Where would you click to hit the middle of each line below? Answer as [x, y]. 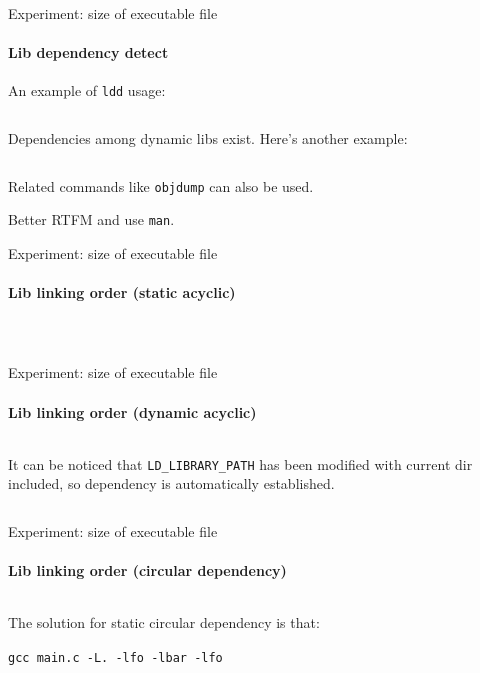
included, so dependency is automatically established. [171, 483]
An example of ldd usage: [87, 90]
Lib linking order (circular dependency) [147, 570]
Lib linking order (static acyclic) [122, 292]
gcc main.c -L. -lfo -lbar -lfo [115, 657]
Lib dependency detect [88, 52]
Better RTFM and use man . [91, 219]
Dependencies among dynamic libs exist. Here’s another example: [208, 138]
